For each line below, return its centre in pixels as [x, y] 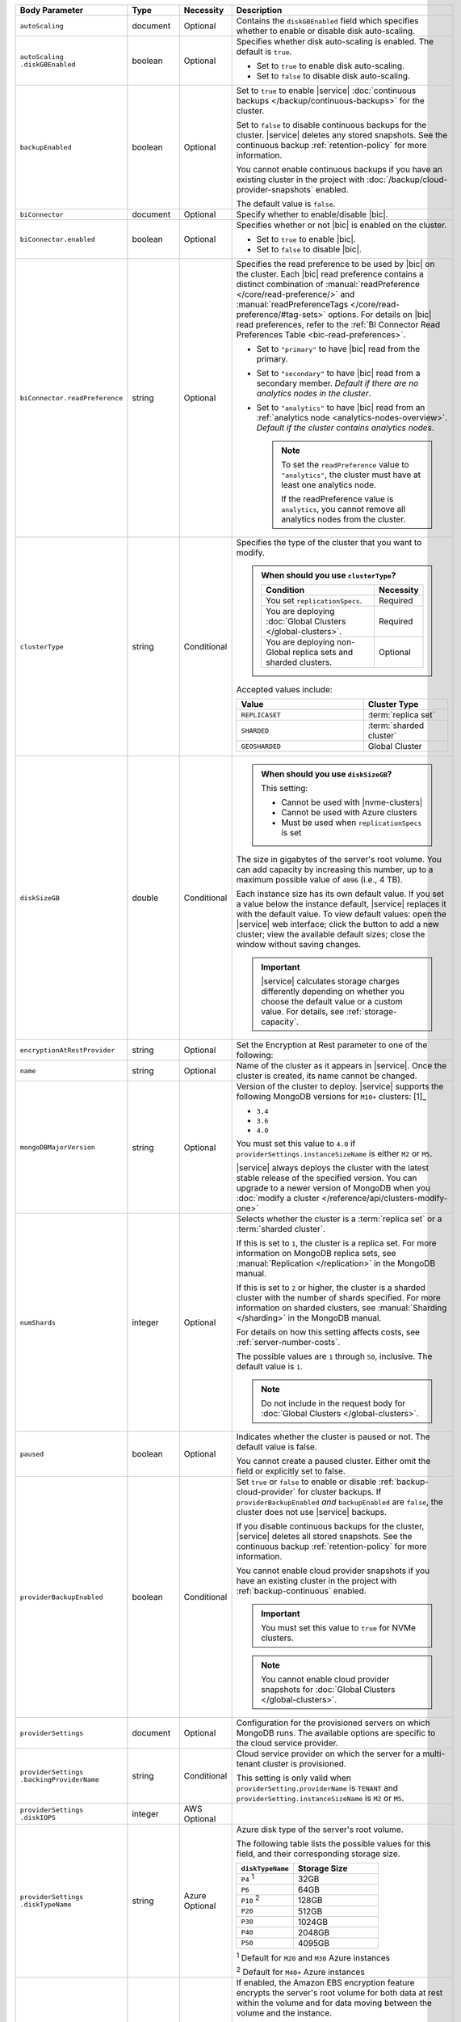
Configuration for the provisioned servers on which [333, 1723]
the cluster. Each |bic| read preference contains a [330, 274]
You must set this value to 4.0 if [296, 1143]
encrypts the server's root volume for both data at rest [339, 1993]
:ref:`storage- [371, 1011]
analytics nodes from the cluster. [344, 519]
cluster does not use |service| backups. [312, 1512]
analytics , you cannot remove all [344, 509]
